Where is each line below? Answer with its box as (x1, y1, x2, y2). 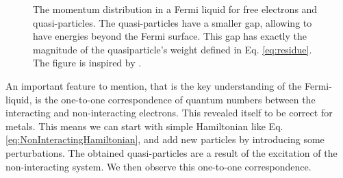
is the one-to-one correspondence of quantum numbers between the (35, 92, 316, 106)
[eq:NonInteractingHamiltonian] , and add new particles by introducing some (5, 132, 325, 147)
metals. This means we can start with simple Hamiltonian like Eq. (5, 118, 283, 133)
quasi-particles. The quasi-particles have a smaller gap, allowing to (33, 15, 312, 29)
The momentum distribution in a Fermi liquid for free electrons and (33, 2, 318, 16)
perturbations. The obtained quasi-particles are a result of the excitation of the (5, 145, 338, 160)
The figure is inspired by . (33, 55, 142, 70)
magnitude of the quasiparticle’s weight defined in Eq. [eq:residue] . (33, 42, 312, 56)
